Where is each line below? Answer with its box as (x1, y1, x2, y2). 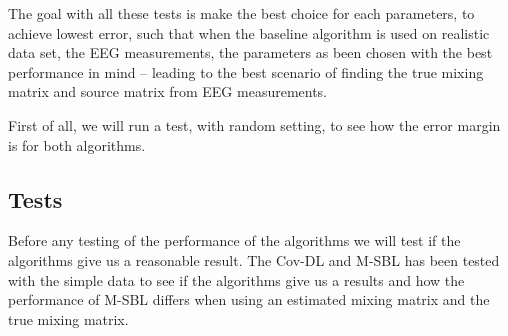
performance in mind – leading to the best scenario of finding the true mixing (8, 61, 484, 82)
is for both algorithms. (8, 134, 146, 155)
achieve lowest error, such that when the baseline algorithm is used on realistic (8, 22, 490, 43)
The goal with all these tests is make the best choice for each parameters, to (8, 3, 475, 23)
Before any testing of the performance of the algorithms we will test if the (8, 230, 461, 251)
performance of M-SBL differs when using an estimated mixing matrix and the (8, 289, 490, 310)
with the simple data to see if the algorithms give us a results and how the (8, 269, 465, 290)
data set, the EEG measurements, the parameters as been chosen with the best (8, 42, 493, 63)
